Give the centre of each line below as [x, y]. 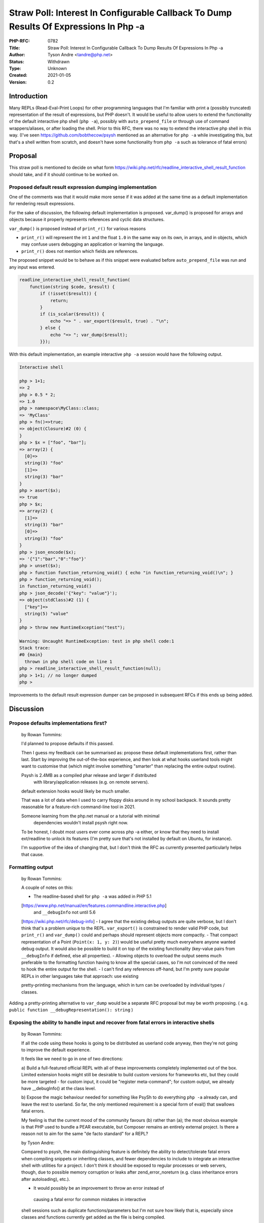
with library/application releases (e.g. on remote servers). [91, 782]
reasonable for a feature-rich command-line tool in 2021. [78, 807]
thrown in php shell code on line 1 [68, 661]
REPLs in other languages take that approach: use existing [80, 976]
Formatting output [31, 867]
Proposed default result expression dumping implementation [83, 187]
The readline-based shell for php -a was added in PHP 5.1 [92, 896]
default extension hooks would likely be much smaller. [76, 791]
